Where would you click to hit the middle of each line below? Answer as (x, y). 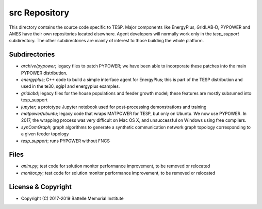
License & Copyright (41, 187)
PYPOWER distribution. (44, 73)
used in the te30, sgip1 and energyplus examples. (71, 86)
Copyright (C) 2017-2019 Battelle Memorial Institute (72, 198)
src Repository (39, 13)
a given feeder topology (45, 134)
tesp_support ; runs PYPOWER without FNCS (65, 141)
